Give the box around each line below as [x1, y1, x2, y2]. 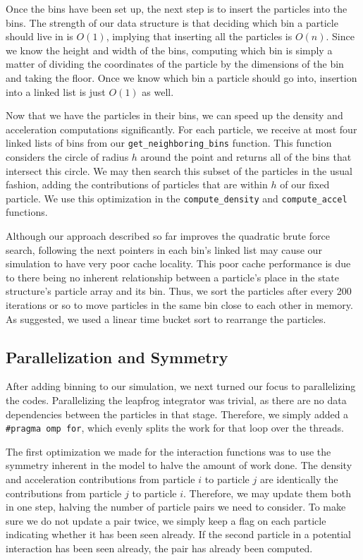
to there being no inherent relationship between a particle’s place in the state [6, 269, 339, 284]
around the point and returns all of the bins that [140, 150, 352, 164]
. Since [326, 29, 355, 44]
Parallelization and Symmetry [6, 346, 228, 367]
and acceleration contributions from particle [6, 472, 195, 487]
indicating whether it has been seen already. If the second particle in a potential [6, 527, 351, 542]
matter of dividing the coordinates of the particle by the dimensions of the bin [6, 56, 344, 71]
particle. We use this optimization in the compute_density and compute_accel [6, 190, 347, 205]
